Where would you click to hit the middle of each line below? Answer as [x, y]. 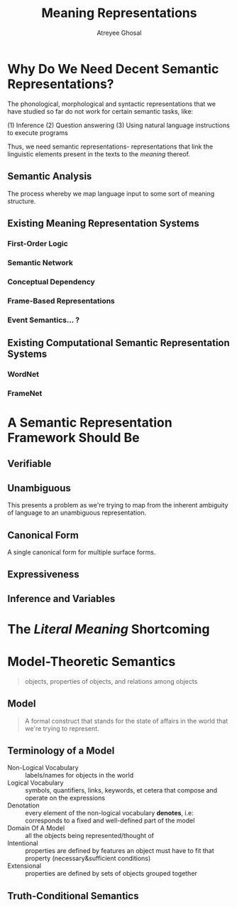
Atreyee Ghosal [119, 33]
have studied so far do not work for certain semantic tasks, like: [100, 111]
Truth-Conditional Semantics [73, 896]
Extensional [24, 866]
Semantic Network [40, 262]
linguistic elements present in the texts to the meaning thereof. [99, 154]
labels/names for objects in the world [79, 775]
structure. [22, 201]
